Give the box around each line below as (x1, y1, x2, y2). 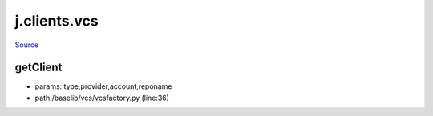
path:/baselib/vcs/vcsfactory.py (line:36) (34, 93, 170, 102)
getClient (14, 61, 63, 74)
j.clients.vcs (14, 12, 99, 30)
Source (14, 40, 39, 50)
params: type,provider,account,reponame (34, 82, 172, 91)
